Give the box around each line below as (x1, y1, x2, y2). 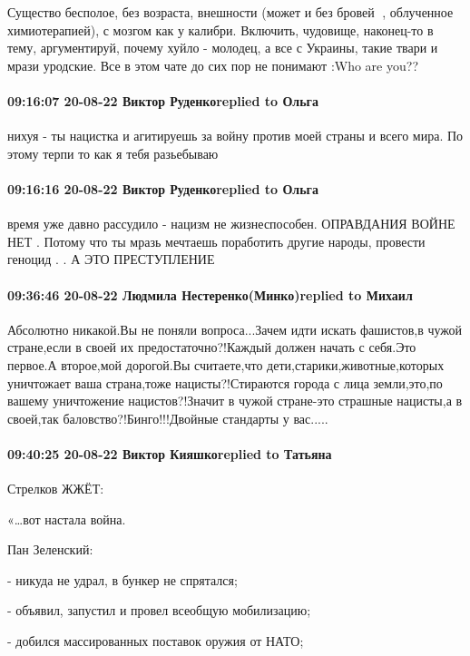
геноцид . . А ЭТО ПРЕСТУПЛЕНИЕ (7, 250, 215, 269)
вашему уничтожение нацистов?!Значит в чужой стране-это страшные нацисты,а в (7, 391, 463, 410)
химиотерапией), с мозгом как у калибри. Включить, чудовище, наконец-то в (7, 20, 434, 39)
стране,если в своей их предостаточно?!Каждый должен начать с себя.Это (7, 338, 416, 357)
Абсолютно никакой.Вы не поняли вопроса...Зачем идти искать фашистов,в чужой (7, 319, 463, 338)
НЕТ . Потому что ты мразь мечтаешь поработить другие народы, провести (7, 231, 426, 250)
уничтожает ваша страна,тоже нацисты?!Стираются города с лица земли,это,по (7, 373, 443, 392)
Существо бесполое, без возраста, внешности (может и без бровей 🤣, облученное (7, 3, 454, 21)
